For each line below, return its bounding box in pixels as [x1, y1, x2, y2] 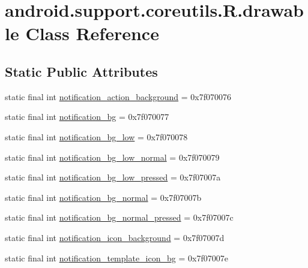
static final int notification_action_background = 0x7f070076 [5, 90, 232, 103]
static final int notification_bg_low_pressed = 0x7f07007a [5, 171, 221, 183]
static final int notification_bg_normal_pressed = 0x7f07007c [5, 211, 234, 224]
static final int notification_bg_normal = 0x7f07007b [5, 191, 202, 203]
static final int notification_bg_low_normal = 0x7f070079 [5, 150, 220, 163]
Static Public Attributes [5, 62, 158, 80]
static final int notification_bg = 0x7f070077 [5, 110, 169, 123]
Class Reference [25, 21, 159, 46]
